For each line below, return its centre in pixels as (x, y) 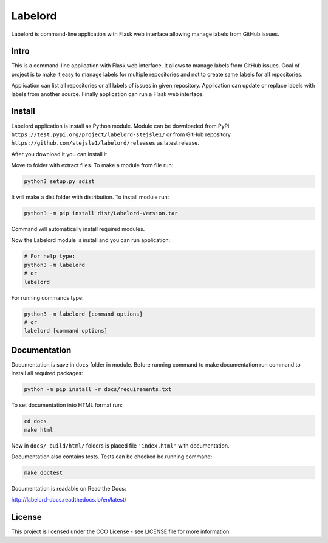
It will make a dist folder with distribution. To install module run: (90, 197)
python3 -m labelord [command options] (83, 314)
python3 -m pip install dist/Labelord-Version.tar (101, 213)
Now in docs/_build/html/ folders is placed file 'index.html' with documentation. (120, 445)
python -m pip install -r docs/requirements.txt (98, 389)
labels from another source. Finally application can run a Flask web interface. (108, 94)
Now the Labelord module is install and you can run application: (91, 240)
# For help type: (50, 256)
